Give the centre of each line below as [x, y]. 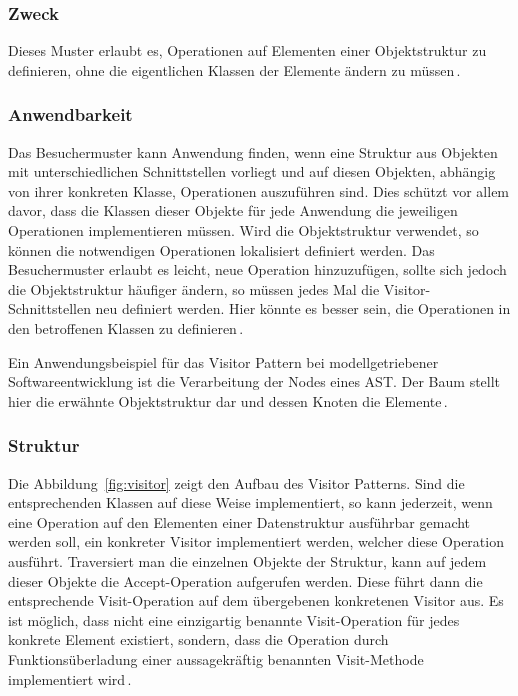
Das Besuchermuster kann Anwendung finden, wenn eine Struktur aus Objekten [253, 151]
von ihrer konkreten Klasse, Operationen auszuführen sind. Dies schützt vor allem [259, 190]
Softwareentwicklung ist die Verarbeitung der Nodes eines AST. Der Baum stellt [254, 381]
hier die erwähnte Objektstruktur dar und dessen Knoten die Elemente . [228, 400]
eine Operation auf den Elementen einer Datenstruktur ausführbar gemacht [239, 521]
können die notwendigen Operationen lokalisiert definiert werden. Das [221, 249]
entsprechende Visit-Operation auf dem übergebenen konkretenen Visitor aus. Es [256, 600]
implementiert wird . [70, 678]
